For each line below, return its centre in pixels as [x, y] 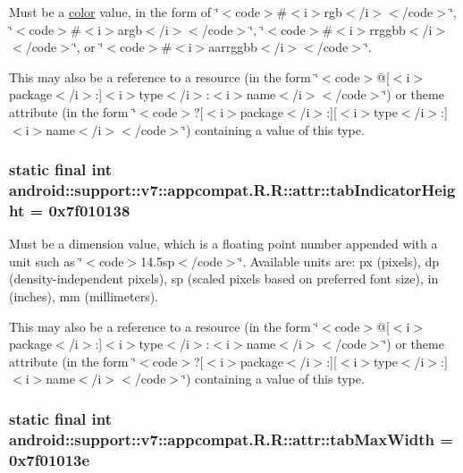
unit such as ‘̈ [46, 261]
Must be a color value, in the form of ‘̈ [114, 12]
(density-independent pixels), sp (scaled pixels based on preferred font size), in [224, 279]
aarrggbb [233, 47]
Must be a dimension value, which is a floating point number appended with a [223, 244]
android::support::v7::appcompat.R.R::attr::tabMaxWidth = [231, 439]
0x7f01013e [50, 459]
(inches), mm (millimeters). [84, 296]
